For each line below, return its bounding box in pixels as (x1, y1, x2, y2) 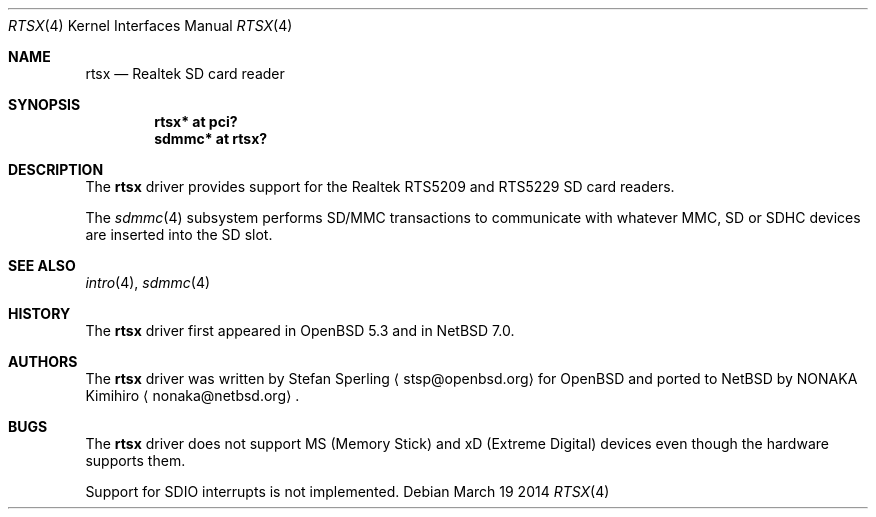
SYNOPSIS (8, 96, 81, 113)
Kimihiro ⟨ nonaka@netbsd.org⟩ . (85, 387, 300, 404)
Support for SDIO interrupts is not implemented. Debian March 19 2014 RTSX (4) (85, 483, 610, 500)
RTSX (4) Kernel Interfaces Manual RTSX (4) (8, 17, 293, 34)
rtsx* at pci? (154, 113, 238, 130)
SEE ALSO (8, 257, 76, 274)
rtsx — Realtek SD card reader (85, 65, 285, 82)
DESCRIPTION (8, 161, 104, 178)
